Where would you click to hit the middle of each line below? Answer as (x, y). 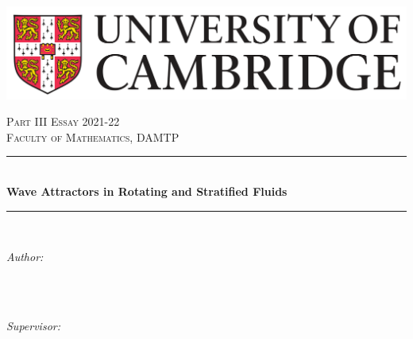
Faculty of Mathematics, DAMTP (93, 136)
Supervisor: (33, 325)
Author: (25, 257)
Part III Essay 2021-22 (63, 121)
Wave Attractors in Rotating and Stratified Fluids (147, 191)
